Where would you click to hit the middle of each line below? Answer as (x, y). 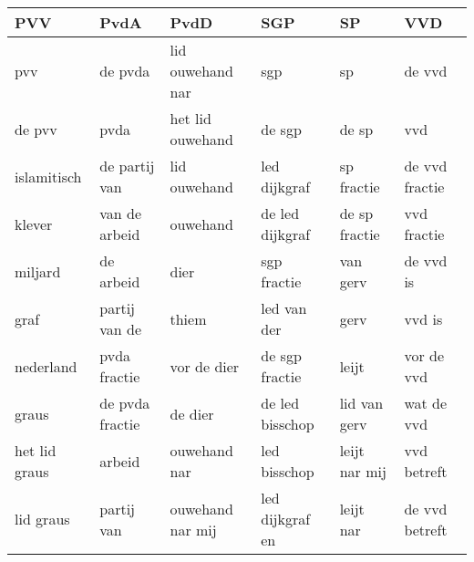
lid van (361, 403)
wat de (426, 403)
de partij (127, 166)
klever (34, 224)
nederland (46, 366)
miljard (38, 271)
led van (284, 308)
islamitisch (48, 176)
